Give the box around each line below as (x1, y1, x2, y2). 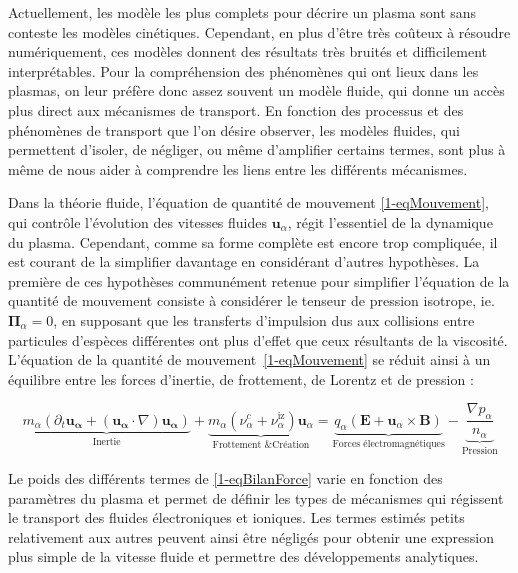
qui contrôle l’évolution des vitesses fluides (8, 211, 268, 232)
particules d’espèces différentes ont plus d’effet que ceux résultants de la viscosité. (8, 329, 508, 350)
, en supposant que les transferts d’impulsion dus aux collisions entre (53, 309, 475, 330)
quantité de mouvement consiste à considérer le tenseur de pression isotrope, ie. (8, 290, 495, 311)
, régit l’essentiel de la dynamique (287, 211, 493, 232)
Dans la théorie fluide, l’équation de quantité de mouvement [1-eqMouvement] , (8, 192, 489, 213)
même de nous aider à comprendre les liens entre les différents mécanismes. (8, 158, 468, 179)
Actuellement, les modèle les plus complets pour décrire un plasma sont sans (8, 2, 477, 22)
